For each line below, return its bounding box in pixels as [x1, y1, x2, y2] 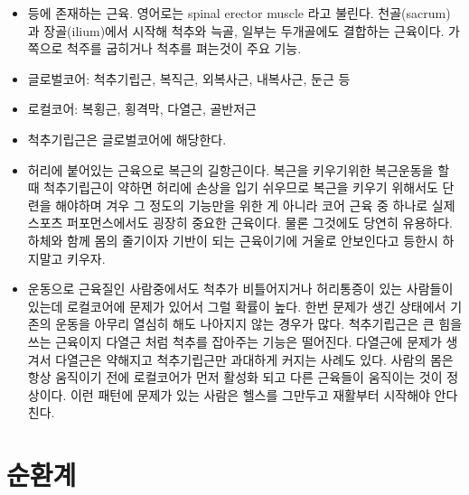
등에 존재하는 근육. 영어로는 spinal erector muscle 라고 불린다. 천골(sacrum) [27, 4, 451, 22]
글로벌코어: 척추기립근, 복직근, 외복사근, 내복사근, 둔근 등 [27, 69, 351, 88]
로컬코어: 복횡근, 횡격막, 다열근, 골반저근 [27, 99, 257, 118]
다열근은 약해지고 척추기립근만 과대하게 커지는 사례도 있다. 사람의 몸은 [55, 350, 454, 369]
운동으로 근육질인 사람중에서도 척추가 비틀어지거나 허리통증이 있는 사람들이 [27, 279, 454, 298]
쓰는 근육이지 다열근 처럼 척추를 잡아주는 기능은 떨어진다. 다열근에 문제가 [27, 332, 442, 350]
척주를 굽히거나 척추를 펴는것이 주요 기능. [67, 39, 302, 58]
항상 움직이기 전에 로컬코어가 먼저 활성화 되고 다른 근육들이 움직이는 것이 [27, 368, 443, 387]
